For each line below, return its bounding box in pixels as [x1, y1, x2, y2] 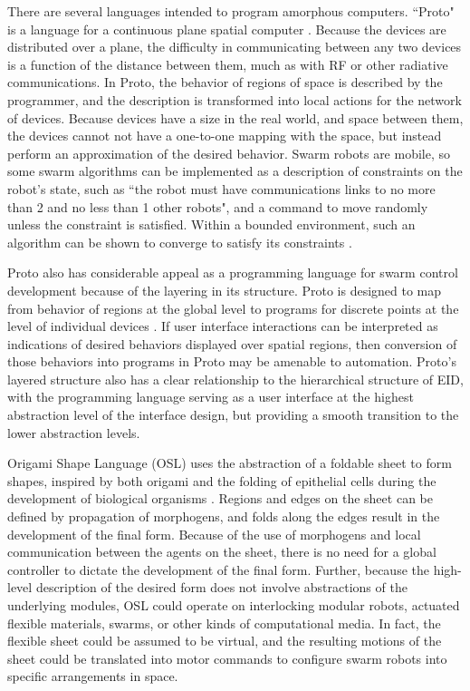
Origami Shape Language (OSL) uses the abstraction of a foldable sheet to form [7, 453, 452, 472]
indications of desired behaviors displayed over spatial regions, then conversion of [7, 334, 457, 353]
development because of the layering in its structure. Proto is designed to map [7, 280, 442, 299]
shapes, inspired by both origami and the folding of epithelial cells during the [7, 471, 436, 490]
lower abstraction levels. [7, 423, 140, 442]
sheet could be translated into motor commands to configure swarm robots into [7, 648, 447, 667]
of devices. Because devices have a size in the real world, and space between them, [7, 108, 464, 127]
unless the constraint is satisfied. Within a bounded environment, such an [7, 215, 416, 234]
